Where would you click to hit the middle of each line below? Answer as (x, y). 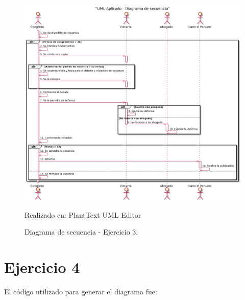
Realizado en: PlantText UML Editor (83, 214)
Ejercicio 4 (42, 267)
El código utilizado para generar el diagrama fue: (81, 292)
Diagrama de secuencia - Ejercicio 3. (81, 232)
